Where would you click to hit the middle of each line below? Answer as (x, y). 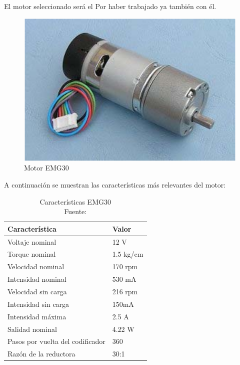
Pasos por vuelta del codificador (56, 341)
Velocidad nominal (36, 266)
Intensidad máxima (37, 316)
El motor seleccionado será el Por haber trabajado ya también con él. (110, 6)
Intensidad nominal (37, 279)
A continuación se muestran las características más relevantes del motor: (115, 185)
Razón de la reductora (41, 354)
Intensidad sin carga (38, 304)
